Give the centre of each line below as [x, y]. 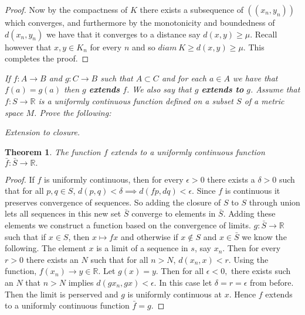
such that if [26, 236]
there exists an [52, 259]
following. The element [45, 248]
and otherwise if [149, 236]
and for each [184, 78]
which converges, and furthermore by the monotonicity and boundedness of [140, 22]
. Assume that [275, 89]
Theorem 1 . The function [53, 151]
